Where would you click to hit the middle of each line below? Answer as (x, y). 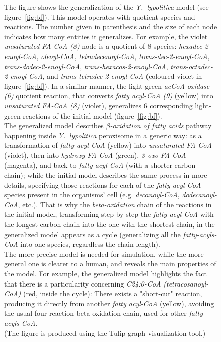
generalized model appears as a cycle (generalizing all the (92, 234)
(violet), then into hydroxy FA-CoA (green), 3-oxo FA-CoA (95, 155)
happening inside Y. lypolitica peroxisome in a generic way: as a (103, 135)
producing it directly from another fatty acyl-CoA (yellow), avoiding (109, 303)
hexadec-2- (195, 46)
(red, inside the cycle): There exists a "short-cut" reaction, (113, 293)
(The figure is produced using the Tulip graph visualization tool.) (105, 333)
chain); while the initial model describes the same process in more (106, 175)
